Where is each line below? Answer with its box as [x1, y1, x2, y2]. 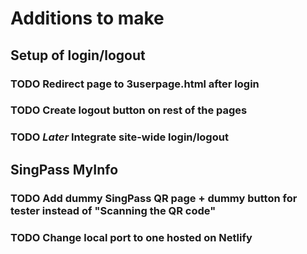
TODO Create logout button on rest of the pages [10, 103, 248, 117]
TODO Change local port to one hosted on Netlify [10, 230, 253, 244]
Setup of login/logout [10, 47, 146, 64]
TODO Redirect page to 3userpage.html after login [10, 77, 260, 91]
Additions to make [10, 7, 165, 30]
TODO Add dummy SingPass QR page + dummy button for [10, 191, 298, 205]
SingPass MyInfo [10, 161, 119, 178]
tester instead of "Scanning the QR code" [10, 203, 217, 217]
